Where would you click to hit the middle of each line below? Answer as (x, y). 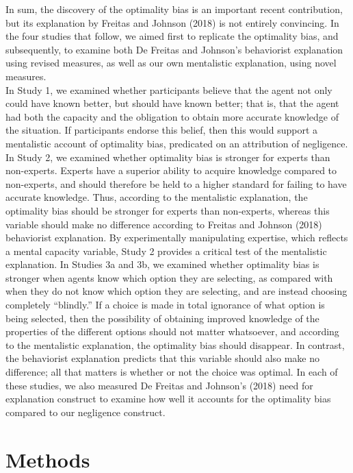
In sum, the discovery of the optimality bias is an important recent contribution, (174, 9)
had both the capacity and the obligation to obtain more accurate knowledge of (172, 116)
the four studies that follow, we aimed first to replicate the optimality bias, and (172, 36)
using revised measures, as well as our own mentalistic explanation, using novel (171, 63)
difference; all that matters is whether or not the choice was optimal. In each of (172, 372)
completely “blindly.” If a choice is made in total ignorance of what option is (165, 305)
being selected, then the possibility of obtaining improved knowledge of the (162, 318)
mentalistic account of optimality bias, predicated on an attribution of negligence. (177, 143)
